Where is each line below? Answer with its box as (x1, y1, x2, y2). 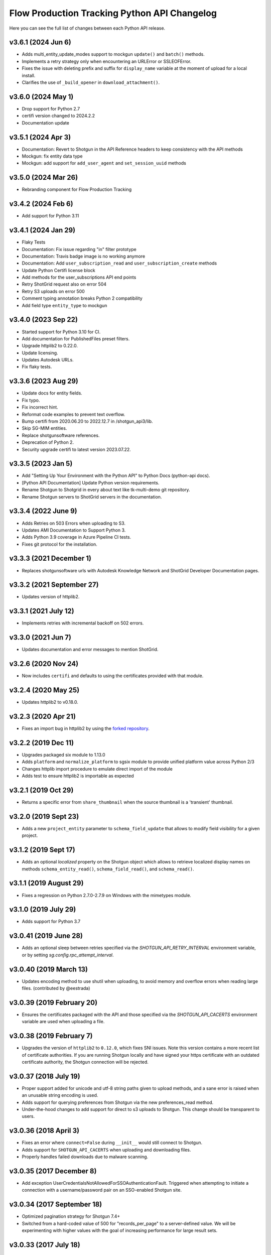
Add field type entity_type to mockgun (22, 302, 107, 308)
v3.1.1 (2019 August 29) (9, 879, 84, 888)
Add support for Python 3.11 (22, 213, 79, 219)
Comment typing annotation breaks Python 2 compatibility (22, 295, 143, 301)
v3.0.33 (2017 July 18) (9, 1240, 80, 1249)
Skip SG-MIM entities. (22, 425, 67, 431)
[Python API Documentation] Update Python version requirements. (22, 479, 160, 485)
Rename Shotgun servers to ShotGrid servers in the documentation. (22, 493, 162, 499)
